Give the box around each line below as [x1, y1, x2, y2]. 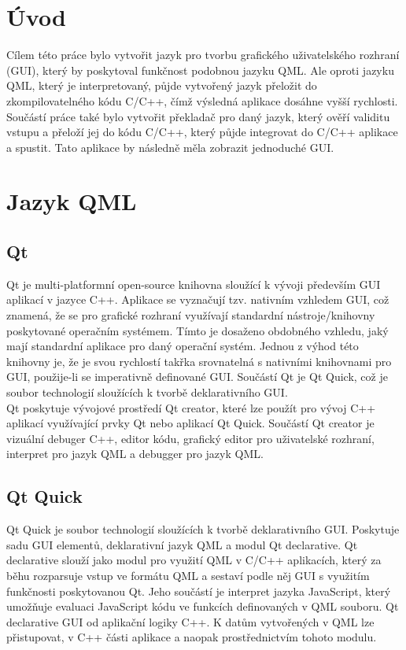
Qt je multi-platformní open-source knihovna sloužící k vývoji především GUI [6, 275, 381, 292]
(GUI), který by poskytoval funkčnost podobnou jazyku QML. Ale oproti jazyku [6, 61, 394, 78]
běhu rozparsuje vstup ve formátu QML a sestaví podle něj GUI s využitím [6, 567, 370, 583]
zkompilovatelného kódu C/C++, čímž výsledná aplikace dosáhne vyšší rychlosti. [6, 92, 398, 109]
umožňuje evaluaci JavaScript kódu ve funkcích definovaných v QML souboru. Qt [6, 598, 399, 615]
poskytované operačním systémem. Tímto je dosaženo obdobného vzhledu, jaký [6, 322, 389, 338]
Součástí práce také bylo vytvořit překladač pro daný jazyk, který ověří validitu [6, 108, 390, 124]
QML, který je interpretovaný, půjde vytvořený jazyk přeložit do [6, 77, 317, 94]
